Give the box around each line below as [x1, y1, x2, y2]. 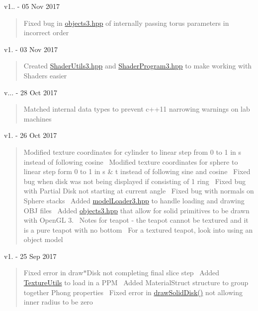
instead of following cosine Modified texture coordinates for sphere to [23, 156, 238, 167]
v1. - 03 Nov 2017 [4, 44, 58, 54]
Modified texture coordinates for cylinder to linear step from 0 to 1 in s [23, 146, 242, 157]
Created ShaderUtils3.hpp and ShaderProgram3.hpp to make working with [23, 61, 252, 71]
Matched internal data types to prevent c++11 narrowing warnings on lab [23, 104, 250, 114]
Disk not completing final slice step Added [86, 267, 219, 278]
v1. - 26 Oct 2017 [4, 130, 57, 140]
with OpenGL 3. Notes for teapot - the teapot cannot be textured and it [23, 215, 249, 225]
